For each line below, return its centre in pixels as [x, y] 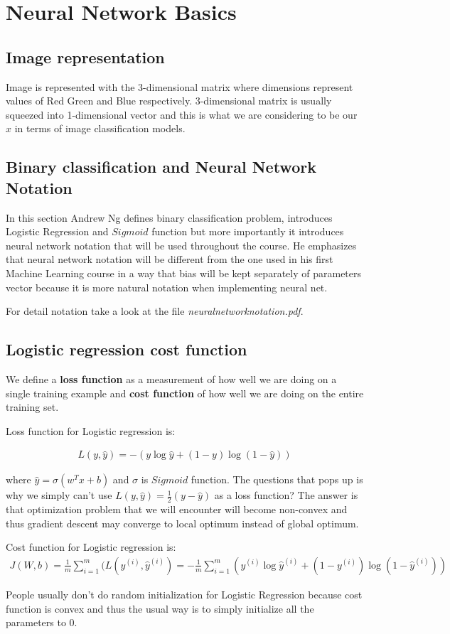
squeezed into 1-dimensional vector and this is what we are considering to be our [182, 114]
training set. [32, 407]
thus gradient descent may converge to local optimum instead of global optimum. [182, 523]
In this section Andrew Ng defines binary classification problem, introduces [169, 217]
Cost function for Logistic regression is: [91, 547]
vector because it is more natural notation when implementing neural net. [167, 287]
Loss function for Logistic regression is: [91, 430]
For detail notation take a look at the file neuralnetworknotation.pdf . [155, 311]
